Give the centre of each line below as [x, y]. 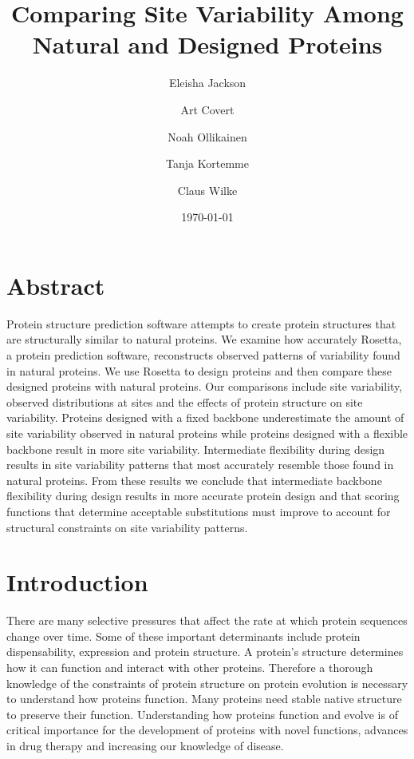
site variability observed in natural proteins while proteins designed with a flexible [207, 433]
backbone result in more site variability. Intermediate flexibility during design [196, 449]
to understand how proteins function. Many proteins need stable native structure [204, 699]
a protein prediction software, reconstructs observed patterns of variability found [203, 355]
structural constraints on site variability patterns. [127, 527]
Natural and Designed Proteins [207, 44]
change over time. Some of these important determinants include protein [183, 636]
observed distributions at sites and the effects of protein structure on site [185, 401]
